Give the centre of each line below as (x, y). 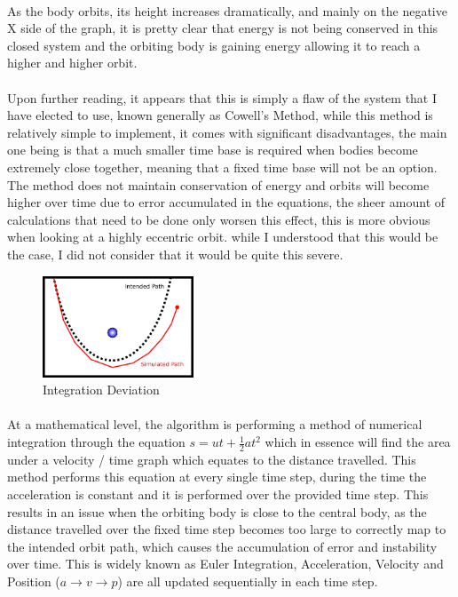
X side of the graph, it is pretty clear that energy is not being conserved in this (223, 28)
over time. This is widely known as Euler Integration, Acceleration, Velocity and (225, 564)
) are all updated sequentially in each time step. (248, 581)
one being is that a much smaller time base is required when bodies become (213, 150)
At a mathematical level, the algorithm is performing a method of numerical (215, 424)
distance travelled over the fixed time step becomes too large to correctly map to (227, 529)
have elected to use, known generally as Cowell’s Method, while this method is (220, 115)
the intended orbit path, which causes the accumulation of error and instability (222, 546)
